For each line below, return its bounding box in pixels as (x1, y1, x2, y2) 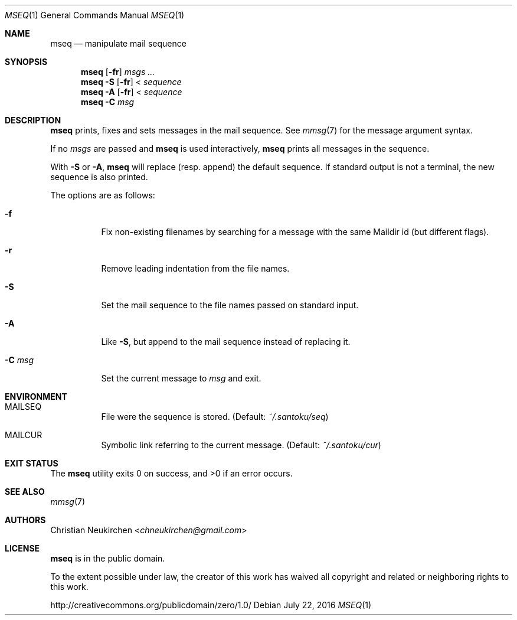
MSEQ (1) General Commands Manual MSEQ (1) (5, 10, 185, 20)
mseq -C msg (81, 97, 135, 107)
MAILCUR (5, 430, 42, 440)
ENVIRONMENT (5, 391, 67, 402)
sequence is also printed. (50, 172, 148, 182)
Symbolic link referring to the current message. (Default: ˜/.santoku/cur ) (101, 440, 381, 450)
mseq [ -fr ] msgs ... (81, 67, 155, 77)
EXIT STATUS (5, 458, 58, 468)
